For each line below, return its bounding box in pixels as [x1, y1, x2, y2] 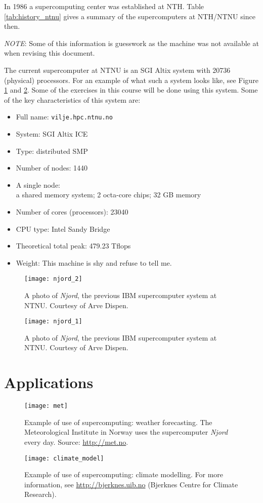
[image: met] [24, 402, 68, 410]
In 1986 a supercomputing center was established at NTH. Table [4, 1, 204, 11]
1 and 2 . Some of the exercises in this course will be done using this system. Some [4, 85, 258, 95]
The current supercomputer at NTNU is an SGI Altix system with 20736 [4, 64, 231, 75]
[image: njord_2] [24, 275, 82, 283]
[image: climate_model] [24, 454, 104, 462]
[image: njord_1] [24, 318, 82, 325]
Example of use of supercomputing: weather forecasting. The [24, 416, 212, 427]
